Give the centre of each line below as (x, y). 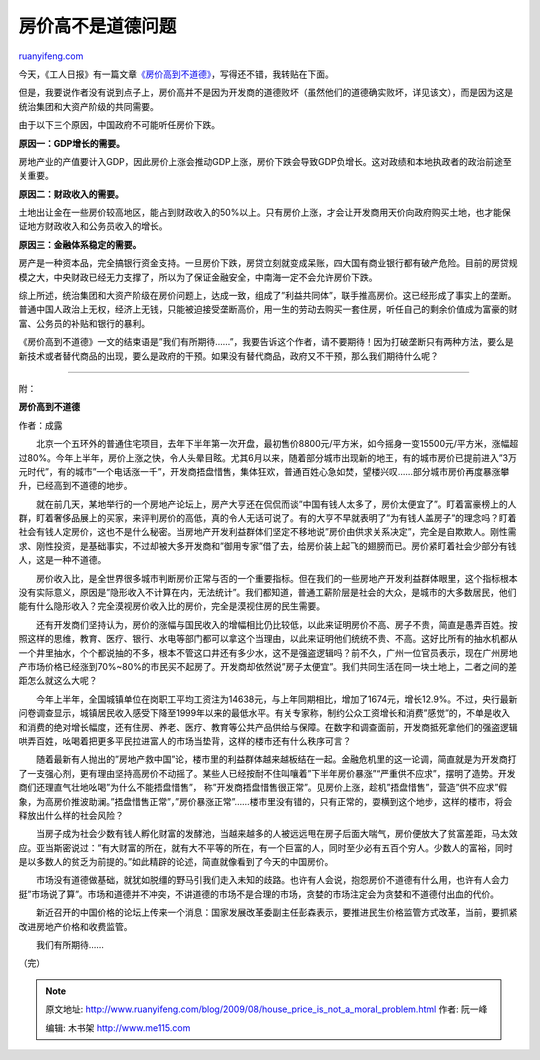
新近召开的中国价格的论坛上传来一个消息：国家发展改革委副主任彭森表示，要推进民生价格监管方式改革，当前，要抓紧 (276, 912)
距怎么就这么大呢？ (58, 681)
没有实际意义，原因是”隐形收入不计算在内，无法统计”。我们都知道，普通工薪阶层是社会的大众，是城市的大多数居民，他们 (267, 592)
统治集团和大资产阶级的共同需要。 (88, 106)
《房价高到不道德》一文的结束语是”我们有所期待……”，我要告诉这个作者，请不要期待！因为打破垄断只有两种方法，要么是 (266, 342)
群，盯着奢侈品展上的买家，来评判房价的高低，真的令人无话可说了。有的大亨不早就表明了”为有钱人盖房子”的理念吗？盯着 (267, 518)
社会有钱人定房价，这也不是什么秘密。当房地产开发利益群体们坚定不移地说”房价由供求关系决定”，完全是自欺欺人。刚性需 (267, 532)
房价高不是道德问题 (97, 26)
